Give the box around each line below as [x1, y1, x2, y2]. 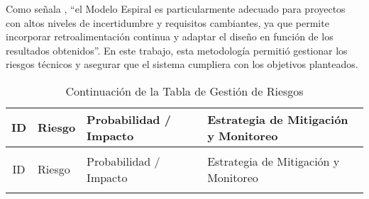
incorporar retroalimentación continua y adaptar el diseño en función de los [6, 29, 334, 44]
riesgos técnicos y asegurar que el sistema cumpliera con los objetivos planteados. [6, 57, 358, 72]
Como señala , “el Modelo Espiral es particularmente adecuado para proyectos [6, 1, 346, 16]
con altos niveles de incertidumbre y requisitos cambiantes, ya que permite [6, 15, 329, 30]
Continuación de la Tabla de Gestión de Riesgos [65, 82, 304, 99]
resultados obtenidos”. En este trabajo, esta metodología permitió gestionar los [6, 42, 348, 57]
